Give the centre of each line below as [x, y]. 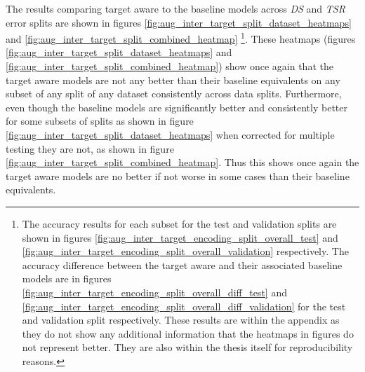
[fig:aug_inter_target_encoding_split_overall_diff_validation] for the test [184, 306]
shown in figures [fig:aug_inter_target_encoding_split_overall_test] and [180, 237]
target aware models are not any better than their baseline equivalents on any [173, 80]
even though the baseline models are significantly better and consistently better [177, 107]
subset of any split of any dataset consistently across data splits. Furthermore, [174, 94]
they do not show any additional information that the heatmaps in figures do [188, 333]
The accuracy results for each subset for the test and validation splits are [179, 223]
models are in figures [67, 278]
